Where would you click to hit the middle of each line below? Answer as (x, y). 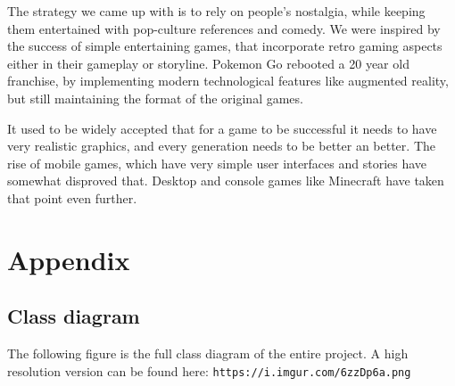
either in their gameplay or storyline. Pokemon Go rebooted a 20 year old (208, 63)
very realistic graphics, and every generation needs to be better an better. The (221, 146)
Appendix (69, 259)
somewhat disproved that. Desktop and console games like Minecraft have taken (226, 181)
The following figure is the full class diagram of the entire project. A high (208, 353)
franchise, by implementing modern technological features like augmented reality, (228, 81)
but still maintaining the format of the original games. (155, 98)
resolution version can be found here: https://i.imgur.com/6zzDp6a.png (209, 370)
